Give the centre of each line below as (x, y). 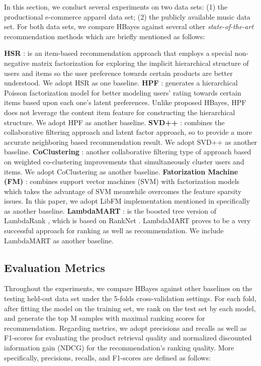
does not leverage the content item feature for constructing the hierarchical (120, 112)
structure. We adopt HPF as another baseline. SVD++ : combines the (114, 122)
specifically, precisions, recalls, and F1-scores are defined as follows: (107, 357)
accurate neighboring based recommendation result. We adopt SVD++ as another (131, 142)
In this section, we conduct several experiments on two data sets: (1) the (116, 7)
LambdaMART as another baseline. (59, 240)
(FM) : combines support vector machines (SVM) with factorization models (122, 181)
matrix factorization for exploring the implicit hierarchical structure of (140, 63)
